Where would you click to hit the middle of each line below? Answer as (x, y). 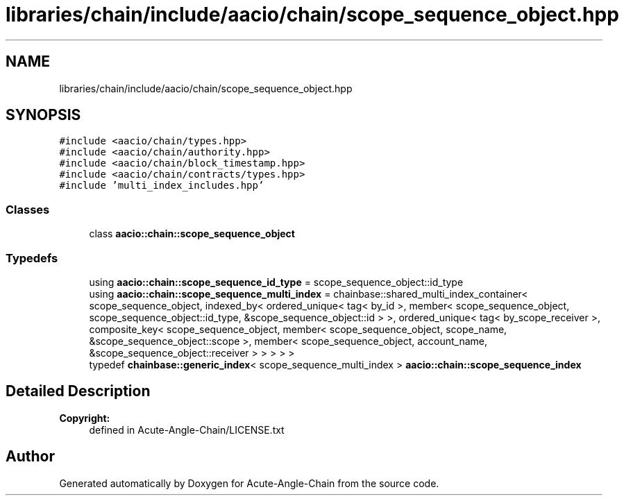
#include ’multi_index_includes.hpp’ (162, 186)
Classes (28, 209)
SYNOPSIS (43, 115)
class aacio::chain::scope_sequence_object (192, 234)
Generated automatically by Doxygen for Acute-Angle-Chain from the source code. (249, 483)
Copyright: (85, 418)
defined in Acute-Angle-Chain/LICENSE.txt (187, 430)
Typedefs (32, 258)
